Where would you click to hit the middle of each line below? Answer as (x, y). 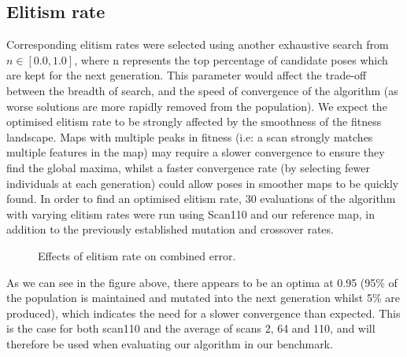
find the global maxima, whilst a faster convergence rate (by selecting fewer (188, 167)
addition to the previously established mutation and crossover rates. (170, 229)
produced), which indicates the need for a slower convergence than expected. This (203, 313)
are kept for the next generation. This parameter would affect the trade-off (187, 75)
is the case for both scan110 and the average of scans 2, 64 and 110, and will (191, 328)
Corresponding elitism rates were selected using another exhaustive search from (198, 44)
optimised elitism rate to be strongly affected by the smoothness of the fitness (194, 121)
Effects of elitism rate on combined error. (137, 255)
